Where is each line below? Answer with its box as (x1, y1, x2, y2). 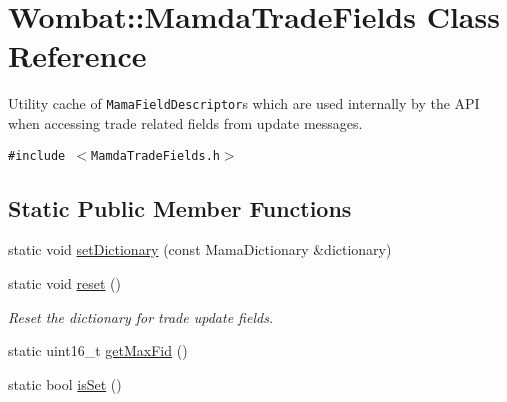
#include (8, 148, 66, 163)
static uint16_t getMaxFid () (8, 340, 188, 361)
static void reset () (8, 273, 121, 294)
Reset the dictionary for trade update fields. (8, 306, 274, 327)
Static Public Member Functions (8, 192, 352, 223)
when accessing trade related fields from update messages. (8, 112, 363, 133)
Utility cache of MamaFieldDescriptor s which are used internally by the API (8, 93, 480, 114)
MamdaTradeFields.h (91, 148, 220, 163)
